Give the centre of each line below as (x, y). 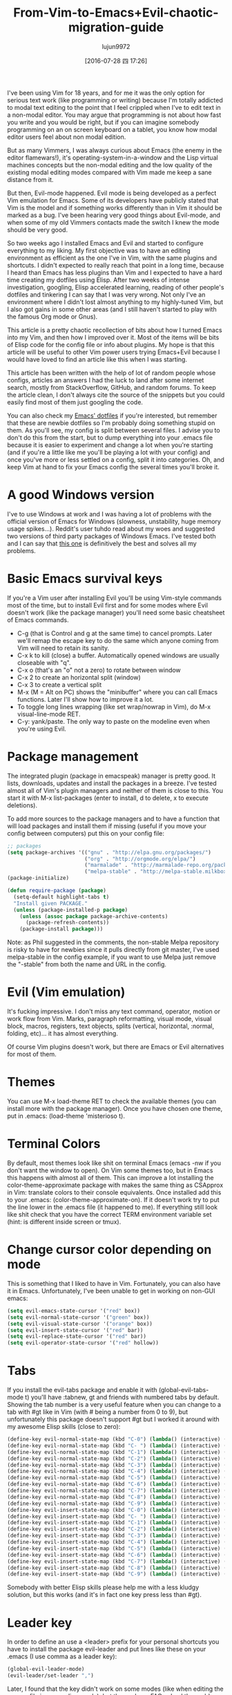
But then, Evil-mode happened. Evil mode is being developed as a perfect (112, 193)
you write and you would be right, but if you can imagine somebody (103, 122)
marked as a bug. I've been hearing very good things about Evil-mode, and (114, 215)
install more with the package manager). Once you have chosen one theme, (115, 1108)
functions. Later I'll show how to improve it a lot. (85, 699)
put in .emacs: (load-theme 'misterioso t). (66, 1116)
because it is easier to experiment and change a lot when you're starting (110, 444)
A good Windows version (81, 495)
